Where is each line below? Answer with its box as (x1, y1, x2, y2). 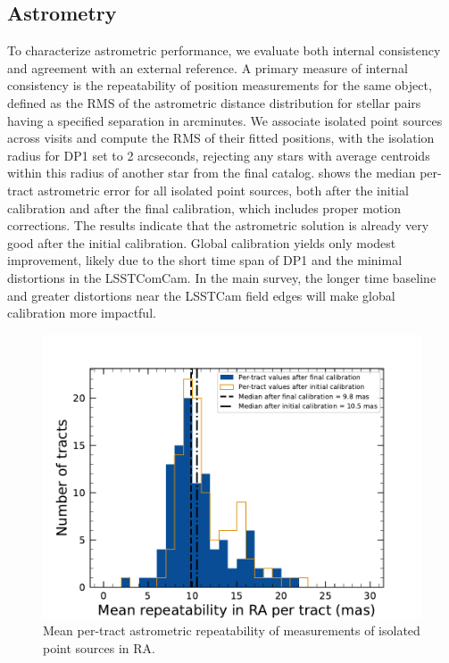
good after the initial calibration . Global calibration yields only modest (7, 233, 396, 252)
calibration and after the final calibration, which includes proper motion (7, 198, 401, 217)
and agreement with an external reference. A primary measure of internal (7, 58, 408, 77)
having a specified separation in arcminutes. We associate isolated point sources (7, 111, 443, 129)
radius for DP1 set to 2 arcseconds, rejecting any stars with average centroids (7, 145, 430, 164)
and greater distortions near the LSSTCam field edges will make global (7, 286, 395, 304)
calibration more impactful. (7, 303, 156, 322)
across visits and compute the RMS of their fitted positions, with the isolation (7, 128, 435, 147)
